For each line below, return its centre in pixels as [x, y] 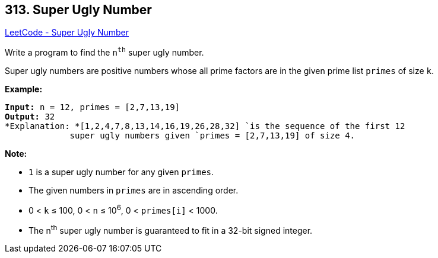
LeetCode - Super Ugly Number [67, 33]
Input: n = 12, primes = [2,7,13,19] [93, 107]
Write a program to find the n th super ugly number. [104, 52]
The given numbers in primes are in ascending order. [134, 191]
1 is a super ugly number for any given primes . [121, 172]
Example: [24, 89]
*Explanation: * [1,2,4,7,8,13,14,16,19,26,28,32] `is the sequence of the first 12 [205, 126]
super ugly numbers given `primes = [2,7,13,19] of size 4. [212, 136]
